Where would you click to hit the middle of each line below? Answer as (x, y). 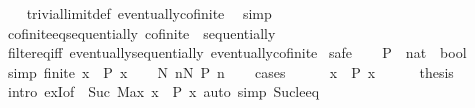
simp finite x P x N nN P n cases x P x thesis (230, 71)
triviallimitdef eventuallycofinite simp (149, 13)
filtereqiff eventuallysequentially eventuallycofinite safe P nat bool (237, 52)
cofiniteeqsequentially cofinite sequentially (141, 32)
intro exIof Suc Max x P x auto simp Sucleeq (163, 91)
